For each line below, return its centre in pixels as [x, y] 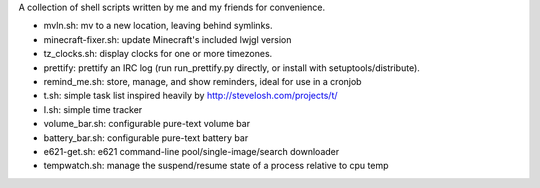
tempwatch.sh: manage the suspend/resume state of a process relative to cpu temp [216, 166]
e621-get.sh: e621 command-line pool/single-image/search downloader [191, 151]
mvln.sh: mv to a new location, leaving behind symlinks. [158, 26]
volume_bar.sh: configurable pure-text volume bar [146, 124]
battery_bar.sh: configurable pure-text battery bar [146, 137]
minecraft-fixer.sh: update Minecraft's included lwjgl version [167, 39]
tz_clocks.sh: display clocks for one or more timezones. [158, 54]
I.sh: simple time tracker [93, 109]
